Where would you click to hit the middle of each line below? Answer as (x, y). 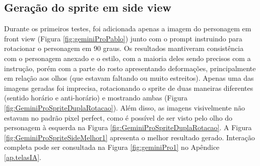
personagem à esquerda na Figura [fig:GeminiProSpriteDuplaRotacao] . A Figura (128, 127)
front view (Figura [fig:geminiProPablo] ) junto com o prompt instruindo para (123, 38)
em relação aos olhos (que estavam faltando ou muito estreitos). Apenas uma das (129, 78)
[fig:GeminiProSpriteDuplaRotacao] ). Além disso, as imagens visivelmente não (124, 107)
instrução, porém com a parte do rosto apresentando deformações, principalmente (130, 68)
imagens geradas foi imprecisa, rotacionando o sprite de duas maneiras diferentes (129, 88)
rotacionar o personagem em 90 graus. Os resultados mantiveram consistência (124, 48)
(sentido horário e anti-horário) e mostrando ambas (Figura (96, 98)
